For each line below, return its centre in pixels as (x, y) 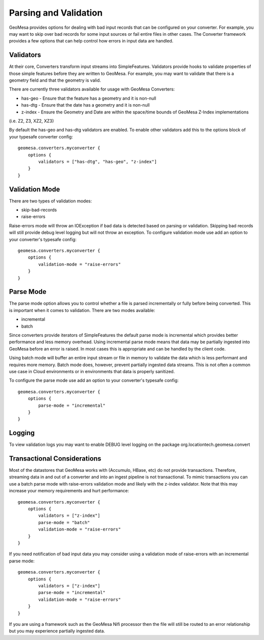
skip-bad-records (39, 210)
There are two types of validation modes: (51, 201)
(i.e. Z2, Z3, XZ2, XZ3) (32, 121)
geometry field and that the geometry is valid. (55, 80)
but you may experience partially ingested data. (57, 631)
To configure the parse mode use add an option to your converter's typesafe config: (94, 380)
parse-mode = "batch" (64, 522)
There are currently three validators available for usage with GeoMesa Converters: (92, 89)
